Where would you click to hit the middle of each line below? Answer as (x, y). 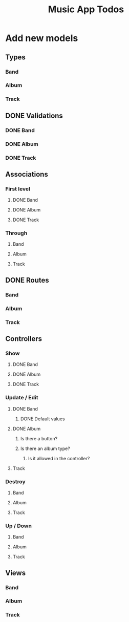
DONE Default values (42, 419)
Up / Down (19, 526)
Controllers (24, 339)
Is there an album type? (45, 448)
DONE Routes (27, 280)
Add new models (42, 38)
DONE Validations (34, 115)
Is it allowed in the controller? (59, 458)
